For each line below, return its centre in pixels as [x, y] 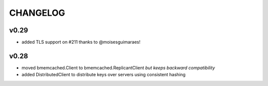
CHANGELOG [37, 13]
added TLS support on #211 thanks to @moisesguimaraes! [81, 42]
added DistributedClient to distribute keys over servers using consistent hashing [103, 75]
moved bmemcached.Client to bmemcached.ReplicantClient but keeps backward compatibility [118, 68]
